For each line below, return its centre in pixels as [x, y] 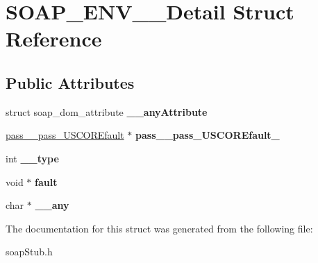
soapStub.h [29, 252]
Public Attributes [70, 82]
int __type [32, 158]
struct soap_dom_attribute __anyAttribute [107, 111]
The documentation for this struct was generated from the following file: [159, 228]
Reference [54, 39]
